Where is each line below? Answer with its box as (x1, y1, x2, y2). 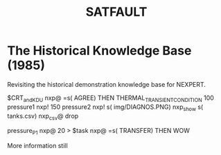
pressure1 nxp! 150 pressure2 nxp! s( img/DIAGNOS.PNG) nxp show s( (7, 103, 204, 112)
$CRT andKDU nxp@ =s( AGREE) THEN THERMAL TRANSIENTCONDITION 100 (7, 94, 215, 103)
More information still (7, 142, 68, 150)
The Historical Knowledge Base (7, 43, 192, 59)
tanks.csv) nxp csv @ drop (7, 112, 79, 121)
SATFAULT (85, 4, 148, 20)
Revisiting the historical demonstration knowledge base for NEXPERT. (7, 80, 206, 88)
